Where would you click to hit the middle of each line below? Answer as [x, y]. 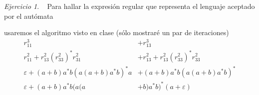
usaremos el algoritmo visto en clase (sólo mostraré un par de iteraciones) [117, 32]
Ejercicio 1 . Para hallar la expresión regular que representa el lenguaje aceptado [129, 6]
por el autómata [29, 16]
